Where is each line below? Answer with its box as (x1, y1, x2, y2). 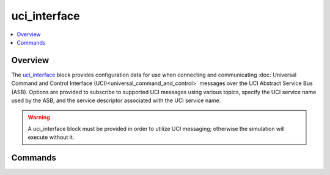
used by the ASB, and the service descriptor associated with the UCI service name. (11, 97, 221, 104)
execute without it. (28, 133, 75, 141)
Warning (28, 114, 50, 121)
